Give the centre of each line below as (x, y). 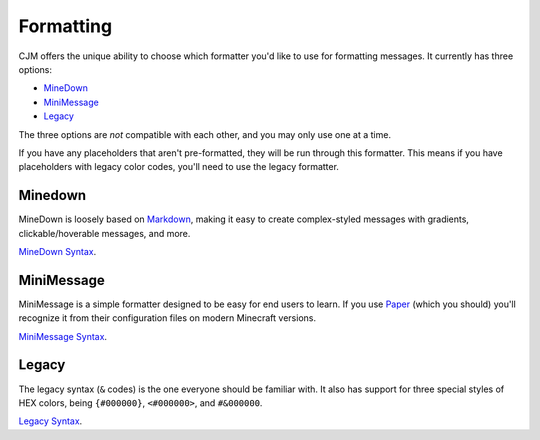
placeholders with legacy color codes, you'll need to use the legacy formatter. (179, 167)
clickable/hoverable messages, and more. (104, 233)
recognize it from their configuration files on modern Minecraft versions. (167, 318)
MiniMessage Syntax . (63, 336)
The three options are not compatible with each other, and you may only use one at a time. (205, 134)
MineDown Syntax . (57, 251)
